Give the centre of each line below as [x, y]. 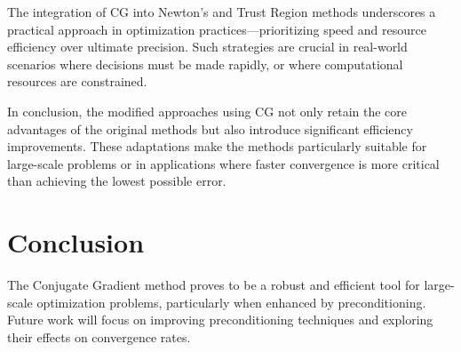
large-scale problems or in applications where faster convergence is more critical [223, 163]
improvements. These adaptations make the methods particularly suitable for [217, 146]
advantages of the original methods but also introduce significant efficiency [210, 128]
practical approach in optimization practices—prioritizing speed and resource [217, 29]
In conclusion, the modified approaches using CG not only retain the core [207, 111]
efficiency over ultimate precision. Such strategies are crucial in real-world [207, 47]
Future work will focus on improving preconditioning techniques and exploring [220, 320]
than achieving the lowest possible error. [117, 181]
